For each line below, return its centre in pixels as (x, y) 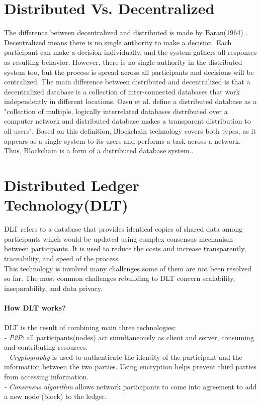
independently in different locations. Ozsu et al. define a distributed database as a (130, 101)
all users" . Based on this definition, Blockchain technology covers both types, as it (130, 131)
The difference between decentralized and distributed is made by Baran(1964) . (126, 32)
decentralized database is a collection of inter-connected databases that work (122, 91)
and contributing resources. (46, 347)
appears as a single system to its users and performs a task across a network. (122, 140)
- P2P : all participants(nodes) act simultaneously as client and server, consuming (129, 337)
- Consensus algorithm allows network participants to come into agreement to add (130, 386)
